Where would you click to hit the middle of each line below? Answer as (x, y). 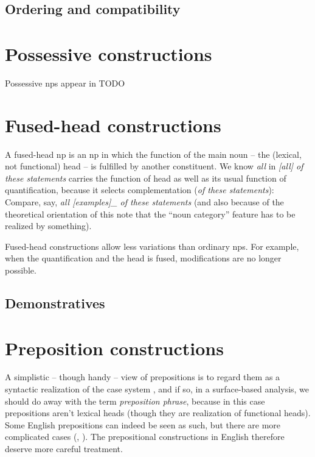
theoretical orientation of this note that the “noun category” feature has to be (150, 214)
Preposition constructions (114, 348)
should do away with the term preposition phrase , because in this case (135, 401)
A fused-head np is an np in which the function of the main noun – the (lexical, (153, 154)
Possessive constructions (109, 53)
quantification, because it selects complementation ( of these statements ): (140, 190)
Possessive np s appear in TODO (65, 83)
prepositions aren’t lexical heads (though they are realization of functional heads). (158, 413)
